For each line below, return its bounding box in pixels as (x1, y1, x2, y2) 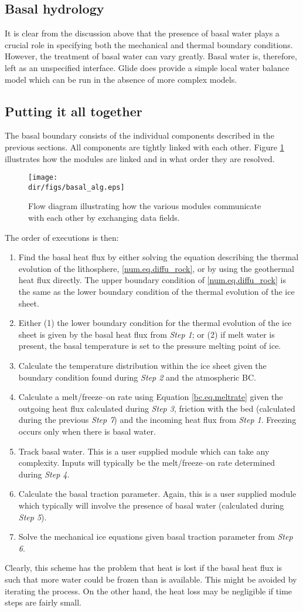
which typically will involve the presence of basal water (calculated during (18, 499, 284, 511)
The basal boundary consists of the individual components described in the (5, 129, 274, 142)
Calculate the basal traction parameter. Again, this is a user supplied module (18, 487, 297, 500)
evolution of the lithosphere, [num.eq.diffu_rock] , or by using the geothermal (18, 262, 294, 274)
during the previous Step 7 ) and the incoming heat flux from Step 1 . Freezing (18, 413, 297, 426)
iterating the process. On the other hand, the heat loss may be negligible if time (5, 584, 292, 597)
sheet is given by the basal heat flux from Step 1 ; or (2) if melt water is (18, 328, 275, 340)
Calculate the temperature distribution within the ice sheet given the (18, 359, 267, 371)
